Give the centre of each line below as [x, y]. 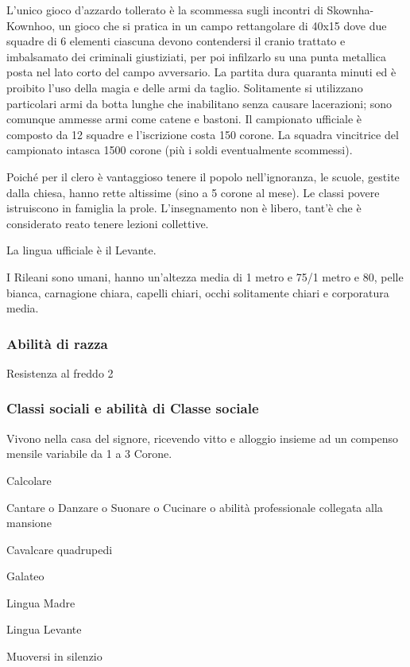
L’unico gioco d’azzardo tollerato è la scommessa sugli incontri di [165, 10]
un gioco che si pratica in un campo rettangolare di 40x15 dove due [222, 25]
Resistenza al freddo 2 [60, 372]
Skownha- [350, 10]
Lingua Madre [41, 602]
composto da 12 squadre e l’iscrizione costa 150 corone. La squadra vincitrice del [203, 134]
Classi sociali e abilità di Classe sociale [133, 408]
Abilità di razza [57, 343]
